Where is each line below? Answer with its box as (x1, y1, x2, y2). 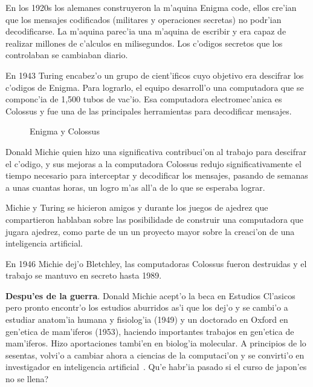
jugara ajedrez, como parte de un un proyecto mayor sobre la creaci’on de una (5, 225, 295, 237)
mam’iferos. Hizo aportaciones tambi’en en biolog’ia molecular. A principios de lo (5, 337, 306, 349)
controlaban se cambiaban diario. (5, 48, 128, 61)
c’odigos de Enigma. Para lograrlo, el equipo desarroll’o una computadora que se (5, 81, 304, 93)
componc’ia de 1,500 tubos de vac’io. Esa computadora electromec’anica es (5, 93, 282, 105)
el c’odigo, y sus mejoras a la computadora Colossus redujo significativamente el (5, 157, 302, 170)
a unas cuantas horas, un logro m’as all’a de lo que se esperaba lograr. (5, 180, 265, 193)
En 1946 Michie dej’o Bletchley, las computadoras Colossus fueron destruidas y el (5, 257, 307, 270)
